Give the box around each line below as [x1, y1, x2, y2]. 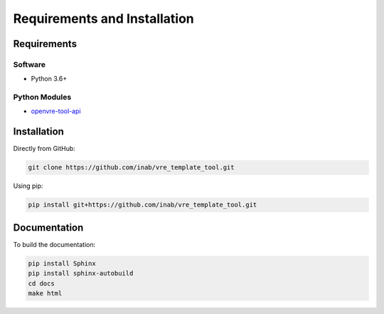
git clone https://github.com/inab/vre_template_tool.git [28, 164, 235, 172]
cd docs [28, 279, 55, 288]
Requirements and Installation [13, 11, 195, 26]
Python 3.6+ [31, 75, 68, 83]
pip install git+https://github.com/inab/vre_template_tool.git [28, 201, 257, 209]
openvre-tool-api [31, 107, 81, 115]
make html [28, 289, 63, 297]
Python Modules [13, 93, 72, 103]
